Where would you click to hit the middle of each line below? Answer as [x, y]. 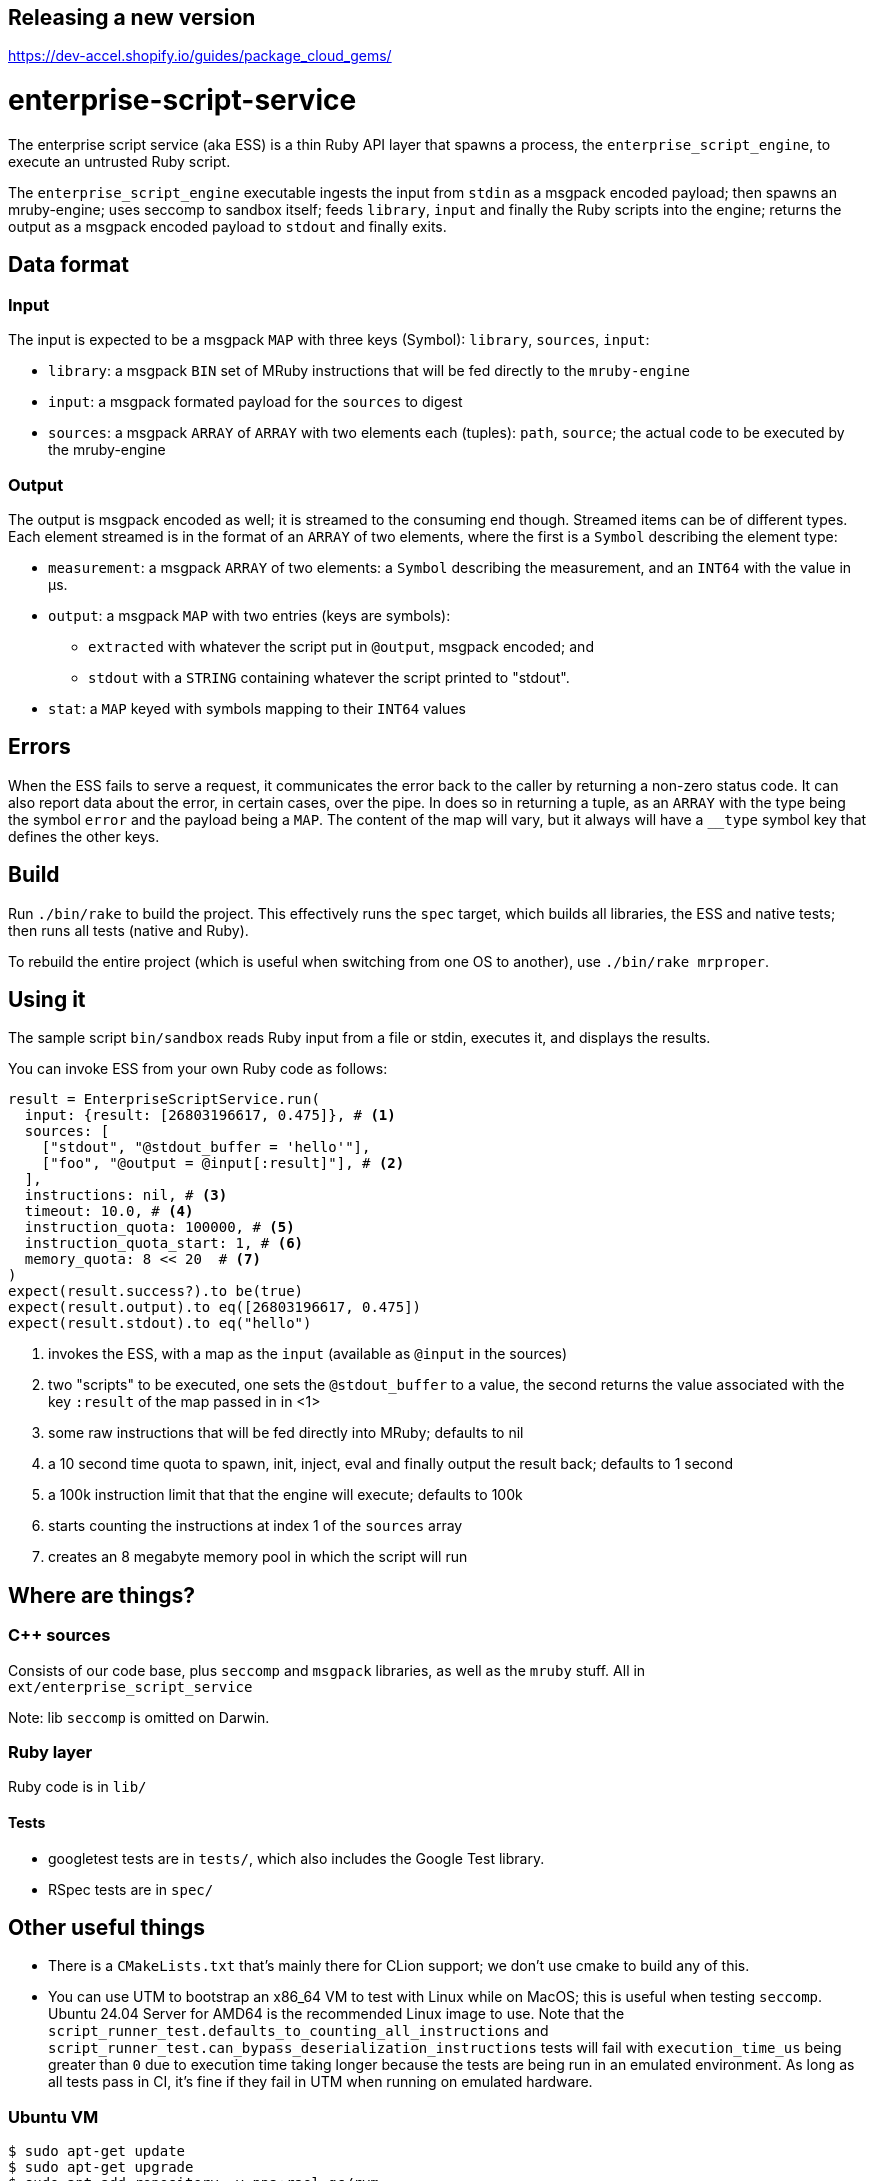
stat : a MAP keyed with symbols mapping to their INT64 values [257, 708]
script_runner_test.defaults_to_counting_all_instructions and [298, 2031]
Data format [68, 265]
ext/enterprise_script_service [130, 1686]
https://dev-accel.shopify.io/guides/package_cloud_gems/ [200, 56]
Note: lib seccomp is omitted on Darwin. [139, 1717]
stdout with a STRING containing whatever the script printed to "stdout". [329, 677]
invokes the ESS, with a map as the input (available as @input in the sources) [308, 1354]
